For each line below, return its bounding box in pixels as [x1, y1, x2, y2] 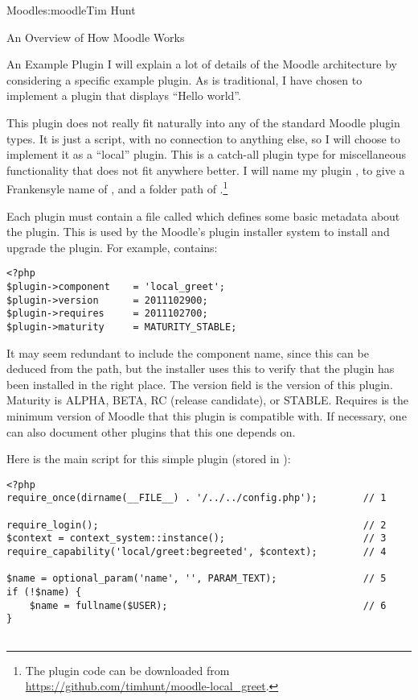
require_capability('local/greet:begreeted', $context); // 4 [6, 546, 387, 558]
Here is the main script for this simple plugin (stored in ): [6, 450, 291, 467]
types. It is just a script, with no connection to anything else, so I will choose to [6, 130, 400, 147]
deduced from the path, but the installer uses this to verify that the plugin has [6, 360, 395, 377]
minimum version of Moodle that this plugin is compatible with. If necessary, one [6, 408, 407, 425]
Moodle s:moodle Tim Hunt [6, 2, 136, 18]
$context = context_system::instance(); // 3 [6, 532, 387, 545]
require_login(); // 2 [6, 519, 387, 531]
